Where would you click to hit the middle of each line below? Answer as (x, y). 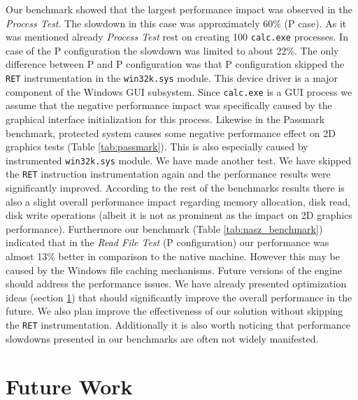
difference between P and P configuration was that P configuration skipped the (175, 64)
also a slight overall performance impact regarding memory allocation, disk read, (178, 201)
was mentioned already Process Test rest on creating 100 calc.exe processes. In (177, 37)
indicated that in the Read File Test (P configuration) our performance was (167, 242)
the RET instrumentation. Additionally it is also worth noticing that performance (178, 324)
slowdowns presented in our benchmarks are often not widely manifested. (162, 338)
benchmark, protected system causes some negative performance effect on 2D (171, 133)
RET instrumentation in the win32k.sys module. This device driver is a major (172, 78)
